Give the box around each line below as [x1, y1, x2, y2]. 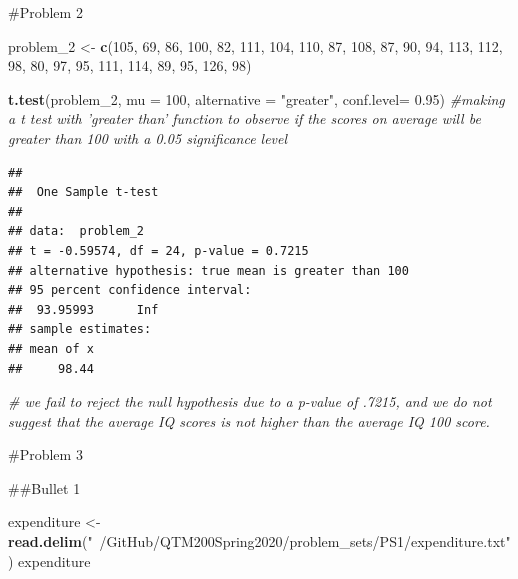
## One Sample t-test [8, 185, 159, 200]
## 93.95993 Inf [8, 302, 159, 317]
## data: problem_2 [8, 224, 145, 239]
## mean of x [8, 341, 94, 356]
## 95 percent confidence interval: [8, 283, 252, 298]
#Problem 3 [8, 444, 83, 465]
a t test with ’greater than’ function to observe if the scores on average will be [8, 108, 481, 129]
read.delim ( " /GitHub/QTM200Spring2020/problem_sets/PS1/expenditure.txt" [8, 531, 511, 552]
